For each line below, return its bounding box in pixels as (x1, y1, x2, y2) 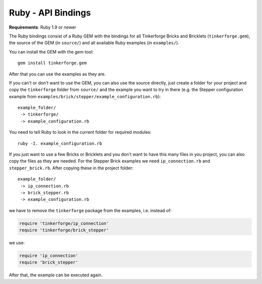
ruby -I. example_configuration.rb (17, 141, 102, 146)
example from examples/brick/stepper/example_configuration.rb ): (9, 93, 161, 99)
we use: (9, 240, 25, 246)
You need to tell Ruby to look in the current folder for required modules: (9, 129, 152, 135)
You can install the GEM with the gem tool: (9, 49, 94, 54)
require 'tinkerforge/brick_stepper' (19, 228, 109, 233)
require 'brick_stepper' (19, 260, 79, 265)
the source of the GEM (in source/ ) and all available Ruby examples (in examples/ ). (9, 40, 180, 46)
